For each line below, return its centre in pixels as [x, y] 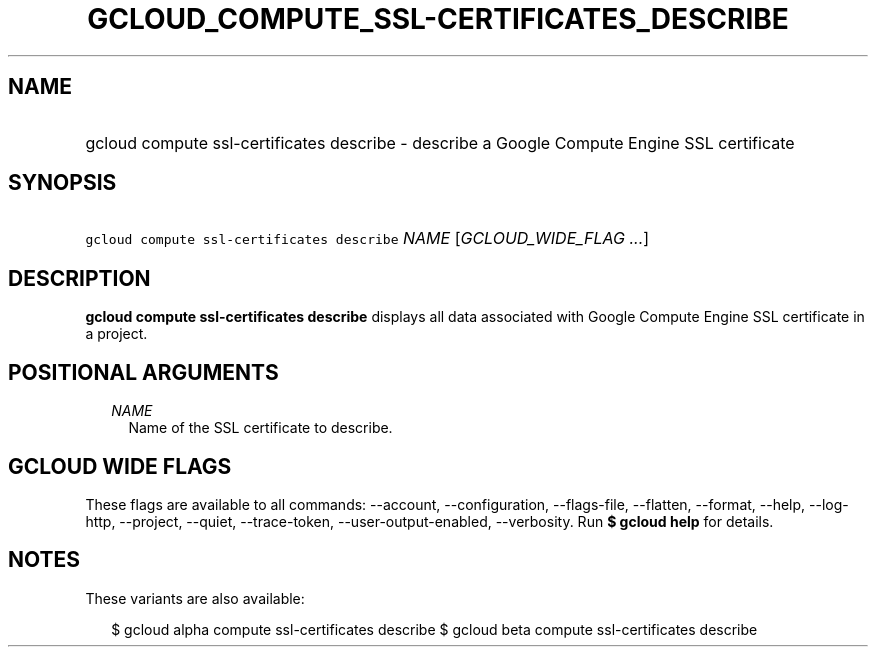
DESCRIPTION [79, 278]
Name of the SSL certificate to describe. [260, 428]
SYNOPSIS [62, 183]
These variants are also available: [195, 598]
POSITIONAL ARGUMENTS [143, 372]
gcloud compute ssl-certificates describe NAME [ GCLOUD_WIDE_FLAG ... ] [367, 238]
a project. [116, 334]
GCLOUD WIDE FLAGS [120, 466]
